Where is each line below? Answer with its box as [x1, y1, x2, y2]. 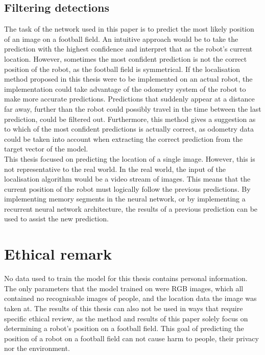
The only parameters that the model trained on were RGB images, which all [4, 283, 244, 293]
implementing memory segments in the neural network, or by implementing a [4, 193, 246, 204]
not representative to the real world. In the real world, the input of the [4, 163, 226, 174]
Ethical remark [4, 243, 112, 264]
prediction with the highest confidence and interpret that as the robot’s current [4, 43, 253, 54]
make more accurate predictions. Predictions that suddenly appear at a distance [4, 93, 255, 104]
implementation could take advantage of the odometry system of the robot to [4, 83, 246, 94]
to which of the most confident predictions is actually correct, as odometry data [4, 123, 254, 134]
